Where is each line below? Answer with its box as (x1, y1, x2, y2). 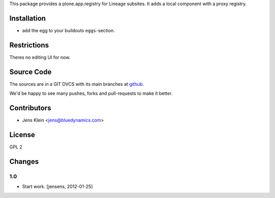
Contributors (9, 104, 51, 112)
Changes (9, 157, 39, 166)
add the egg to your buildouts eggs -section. (22, 27, 115, 33)
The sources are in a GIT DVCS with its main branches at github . (9, 81, 144, 87)
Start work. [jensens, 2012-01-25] (22, 184, 93, 190)
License (9, 130, 35, 139)
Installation (9, 14, 46, 22)
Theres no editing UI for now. (9, 54, 71, 60)
